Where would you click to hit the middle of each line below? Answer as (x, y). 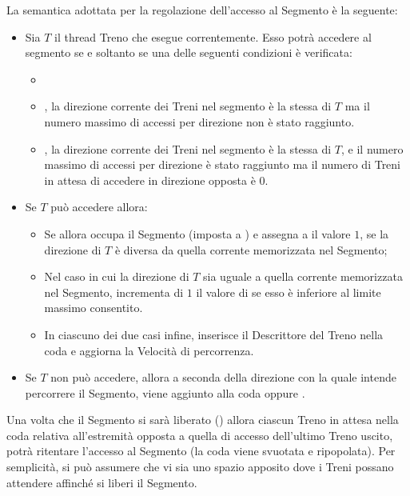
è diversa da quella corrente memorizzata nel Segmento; (251, 249)
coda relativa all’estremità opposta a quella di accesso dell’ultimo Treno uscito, (200, 435)
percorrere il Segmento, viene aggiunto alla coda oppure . (165, 392)
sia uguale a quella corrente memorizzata (303, 276)
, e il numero (372, 148)
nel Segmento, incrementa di (114, 292)
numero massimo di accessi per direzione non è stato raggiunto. (199, 121)
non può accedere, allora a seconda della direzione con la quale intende (223, 377)
